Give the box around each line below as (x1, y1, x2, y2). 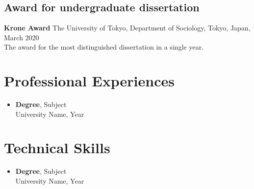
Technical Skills (4, 137, 110, 158)
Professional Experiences (4, 71, 175, 91)
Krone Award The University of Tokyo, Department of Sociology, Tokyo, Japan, (4, 23, 251, 33)
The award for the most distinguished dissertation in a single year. (4, 42, 204, 52)
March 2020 (4, 32, 39, 42)
